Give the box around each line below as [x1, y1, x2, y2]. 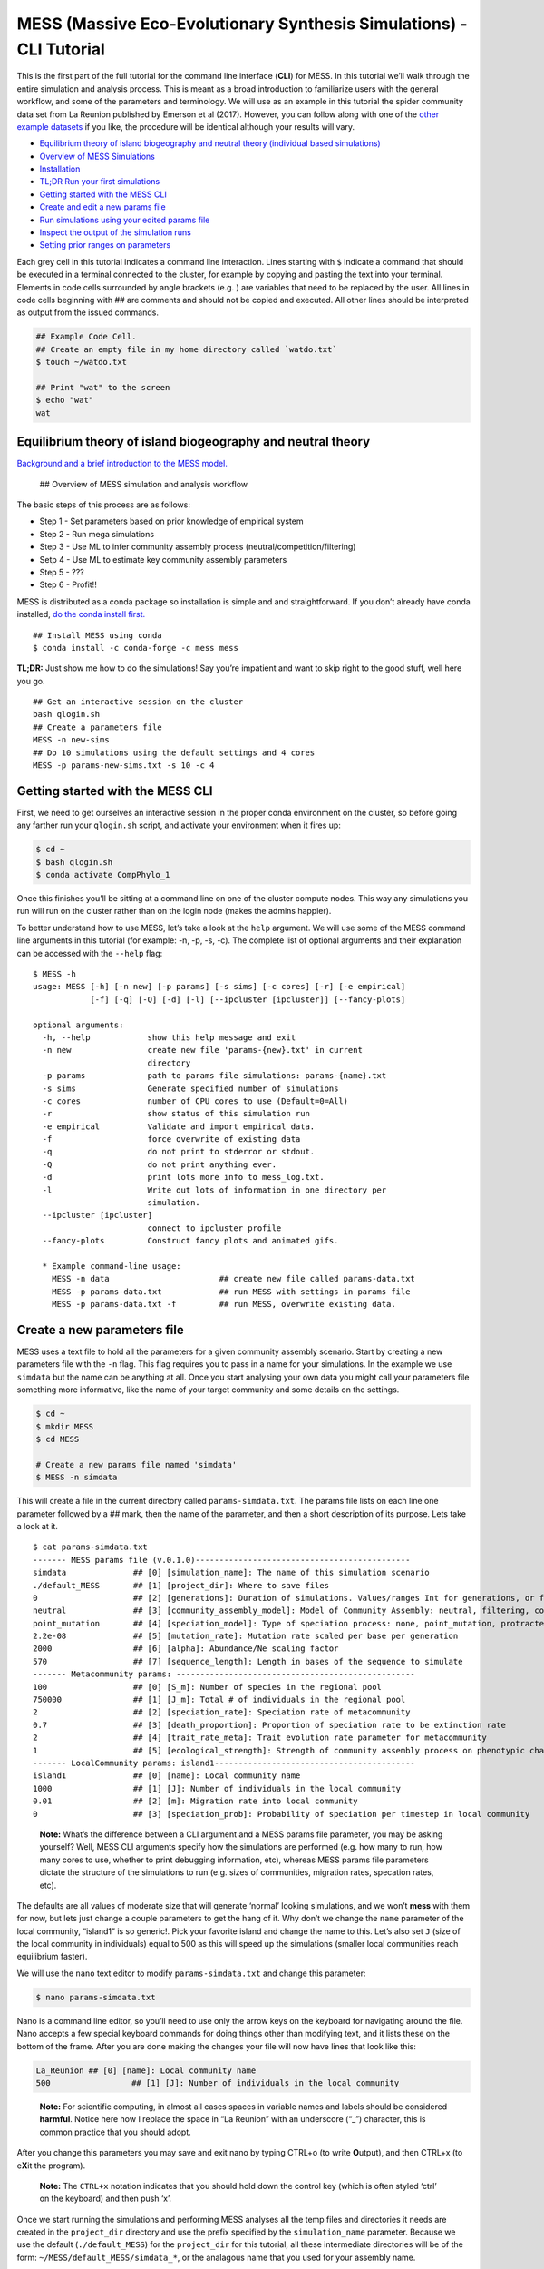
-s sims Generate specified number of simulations [42, 1083, 339, 1094]
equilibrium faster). [16, 1951, 88, 1962]
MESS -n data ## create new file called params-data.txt [51, 1273, 416, 1284]
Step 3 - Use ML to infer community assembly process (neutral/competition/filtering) [39, 541, 356, 553]
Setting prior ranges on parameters [39, 240, 171, 250]
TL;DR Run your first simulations [39, 176, 160, 187]
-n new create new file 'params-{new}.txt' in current [42, 1045, 363, 1056]
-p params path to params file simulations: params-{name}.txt [42, 1071, 387, 1081]
